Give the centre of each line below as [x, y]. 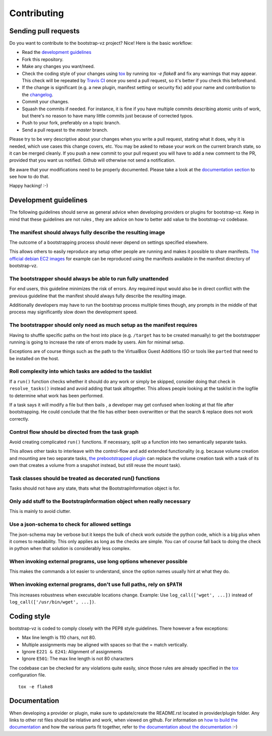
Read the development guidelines [57, 52]
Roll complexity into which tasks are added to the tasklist [81, 371]
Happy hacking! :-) [29, 186]
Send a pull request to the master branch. [65, 130]
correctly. [19, 419]
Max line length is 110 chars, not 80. [59, 638]
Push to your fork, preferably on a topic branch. [71, 123]
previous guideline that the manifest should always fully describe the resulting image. [98, 296]
